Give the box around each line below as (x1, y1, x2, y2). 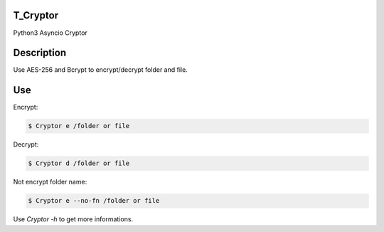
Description (13, 47, 67, 59)
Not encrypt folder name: (13, 178, 87, 186)
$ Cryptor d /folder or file (28, 159, 130, 167)
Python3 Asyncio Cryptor (13, 28, 88, 37)
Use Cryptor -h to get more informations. (13, 215, 134, 223)
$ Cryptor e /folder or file (28, 122, 130, 130)
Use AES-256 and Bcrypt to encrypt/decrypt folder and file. (13, 65, 188, 74)
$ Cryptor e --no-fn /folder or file (28, 196, 160, 205)
